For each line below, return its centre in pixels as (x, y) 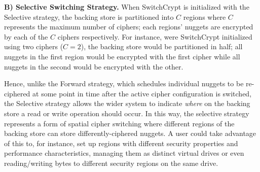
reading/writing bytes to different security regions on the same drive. (111, 163)
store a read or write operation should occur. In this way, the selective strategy (127, 113)
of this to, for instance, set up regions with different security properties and (121, 143)
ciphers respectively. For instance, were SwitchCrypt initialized (155, 36)
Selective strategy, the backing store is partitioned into (89, 16)
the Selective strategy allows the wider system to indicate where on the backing (127, 103)
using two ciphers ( (34, 46)
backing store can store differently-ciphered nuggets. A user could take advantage (130, 133)
